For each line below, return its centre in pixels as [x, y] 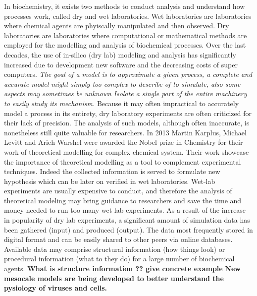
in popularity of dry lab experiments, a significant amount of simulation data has [127, 220]
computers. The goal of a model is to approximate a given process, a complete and [128, 74]
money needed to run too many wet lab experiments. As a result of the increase [125, 210]
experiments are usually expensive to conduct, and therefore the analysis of [118, 191]
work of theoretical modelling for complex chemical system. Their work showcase [127, 151]
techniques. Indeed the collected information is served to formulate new [112, 171]
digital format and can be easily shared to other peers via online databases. [118, 239]
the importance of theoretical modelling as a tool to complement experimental [123, 161]
